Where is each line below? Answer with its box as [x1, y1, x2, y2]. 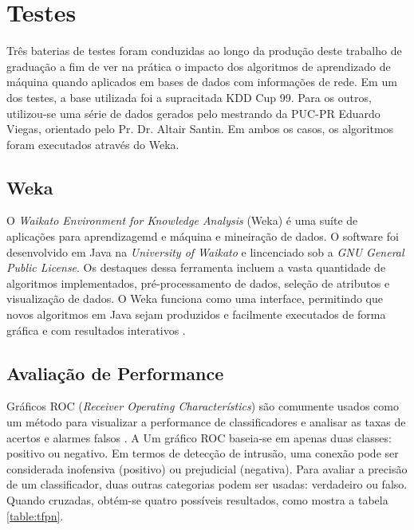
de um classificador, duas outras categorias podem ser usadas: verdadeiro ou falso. [6, 476, 408, 493]
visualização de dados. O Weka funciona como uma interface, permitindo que [6, 290, 383, 307]
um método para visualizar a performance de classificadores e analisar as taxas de [6, 414, 406, 430]
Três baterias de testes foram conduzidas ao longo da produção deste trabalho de [6, 42, 402, 59]
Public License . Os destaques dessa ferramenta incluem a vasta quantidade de [6, 259, 386, 276]
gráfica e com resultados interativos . [6, 321, 186, 338]
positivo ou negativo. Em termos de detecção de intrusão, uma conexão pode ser [6, 445, 399, 461]
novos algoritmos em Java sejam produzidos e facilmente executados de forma [6, 306, 386, 323]
